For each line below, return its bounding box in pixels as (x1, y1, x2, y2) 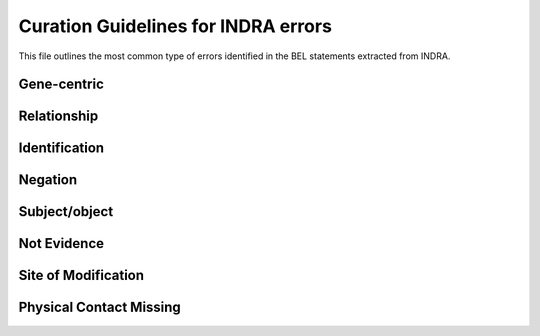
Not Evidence (18, 235, 105, 252)
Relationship (18, 108, 99, 125)
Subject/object (18, 203, 114, 220)
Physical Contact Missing (18, 299, 182, 316)
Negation (18, 171, 78, 189)
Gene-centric (18, 76, 104, 93)
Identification (18, 140, 105, 157)
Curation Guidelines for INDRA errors (18, 15, 332, 37)
